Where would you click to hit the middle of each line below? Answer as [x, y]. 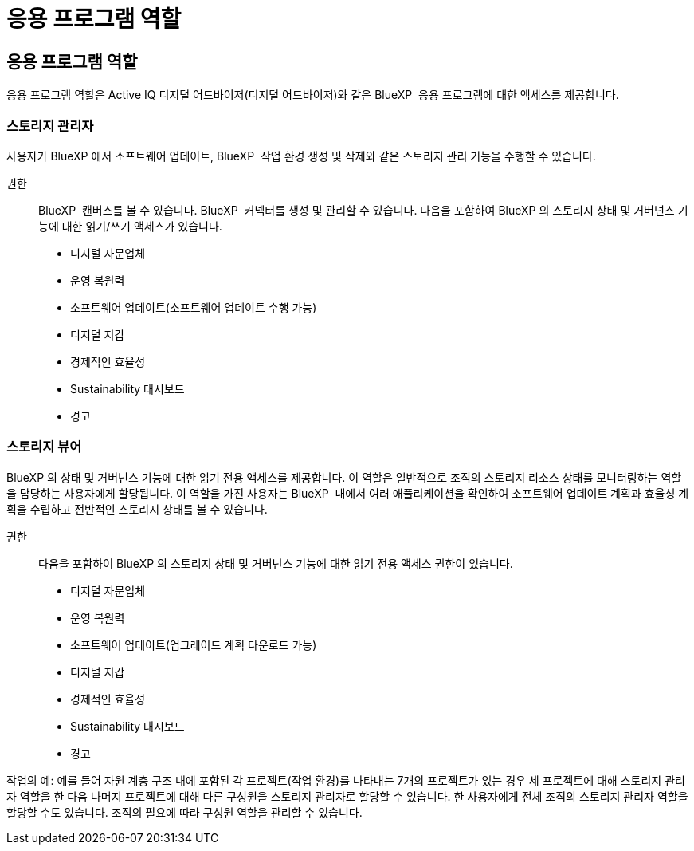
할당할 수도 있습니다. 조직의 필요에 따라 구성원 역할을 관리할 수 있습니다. [184, 812]
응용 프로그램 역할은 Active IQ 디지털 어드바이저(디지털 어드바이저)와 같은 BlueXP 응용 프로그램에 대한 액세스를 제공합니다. [313, 95]
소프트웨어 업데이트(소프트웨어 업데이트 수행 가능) [194, 307]
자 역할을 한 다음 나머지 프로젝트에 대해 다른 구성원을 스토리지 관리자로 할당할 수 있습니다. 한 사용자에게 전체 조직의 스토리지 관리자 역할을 [347, 796]
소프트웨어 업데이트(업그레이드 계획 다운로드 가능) [194, 644]
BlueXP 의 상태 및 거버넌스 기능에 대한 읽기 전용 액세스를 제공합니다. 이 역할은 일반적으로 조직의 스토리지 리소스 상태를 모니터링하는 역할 [344, 477]
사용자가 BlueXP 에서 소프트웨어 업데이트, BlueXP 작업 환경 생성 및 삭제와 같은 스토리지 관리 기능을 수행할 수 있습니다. [301, 156]
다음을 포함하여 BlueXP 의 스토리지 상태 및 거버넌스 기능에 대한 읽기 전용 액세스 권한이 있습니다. [276, 563]
